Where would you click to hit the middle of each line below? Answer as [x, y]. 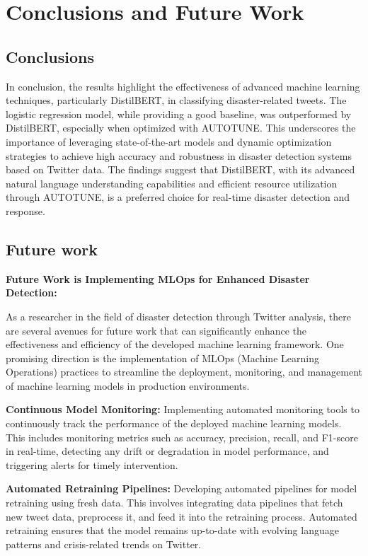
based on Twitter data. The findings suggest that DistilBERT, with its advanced [180, 169]
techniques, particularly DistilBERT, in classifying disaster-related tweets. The [176, 100]
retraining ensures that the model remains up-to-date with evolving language [172, 530]
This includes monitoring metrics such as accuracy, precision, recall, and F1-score [182, 437]
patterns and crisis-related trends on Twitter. [104, 544]
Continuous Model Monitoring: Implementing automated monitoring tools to [183, 409]
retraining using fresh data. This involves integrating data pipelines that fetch [174, 503]
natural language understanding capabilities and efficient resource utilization [172, 183]
